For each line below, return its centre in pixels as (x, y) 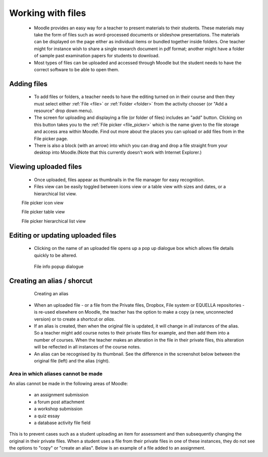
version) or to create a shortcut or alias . (75, 319)
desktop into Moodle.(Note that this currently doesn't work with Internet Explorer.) (118, 152)
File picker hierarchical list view (54, 221)
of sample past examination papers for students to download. (97, 56)
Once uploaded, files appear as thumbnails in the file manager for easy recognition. (119, 180)
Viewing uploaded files (45, 167)
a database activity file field (62, 423)
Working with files (48, 13)
